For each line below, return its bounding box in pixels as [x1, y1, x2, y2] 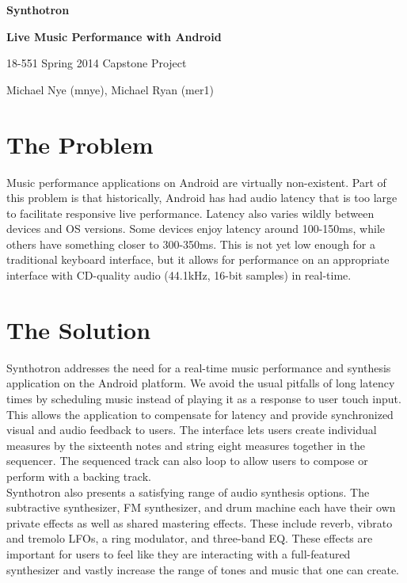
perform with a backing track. [6, 467, 151, 484]
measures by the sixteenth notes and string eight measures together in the [6, 436, 365, 453]
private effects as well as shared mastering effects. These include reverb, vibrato [6, 514, 393, 531]
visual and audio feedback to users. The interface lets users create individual [6, 421, 377, 438]
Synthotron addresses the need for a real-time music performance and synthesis [6, 359, 391, 375]
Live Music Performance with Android [6, 28, 222, 44]
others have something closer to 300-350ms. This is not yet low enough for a [6, 235, 376, 252]
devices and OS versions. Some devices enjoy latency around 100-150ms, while [6, 220, 385, 237]
